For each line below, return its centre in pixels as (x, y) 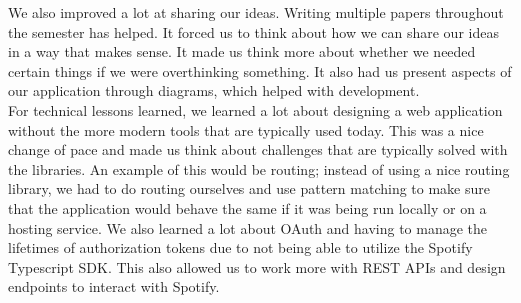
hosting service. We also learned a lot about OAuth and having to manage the (248, 227)
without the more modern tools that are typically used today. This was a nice (246, 129)
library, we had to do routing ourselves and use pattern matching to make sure (249, 188)
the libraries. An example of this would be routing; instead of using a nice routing (259, 168)
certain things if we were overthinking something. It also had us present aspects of (260, 70)
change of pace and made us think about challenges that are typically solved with (258, 149)
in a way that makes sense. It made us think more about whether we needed (242, 51)
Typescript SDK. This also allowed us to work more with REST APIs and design (257, 266)
